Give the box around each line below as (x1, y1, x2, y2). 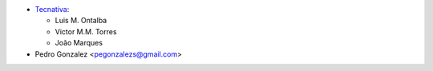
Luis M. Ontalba (55, 16, 107, 26)
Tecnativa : (34, 5, 70, 14)
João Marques (55, 38, 103, 48)
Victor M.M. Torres (55, 26, 117, 36)
